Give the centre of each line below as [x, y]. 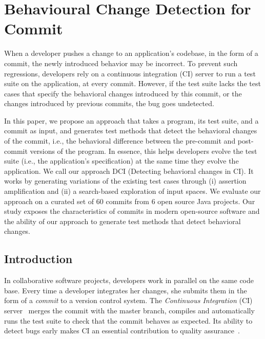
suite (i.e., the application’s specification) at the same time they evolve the [121, 161]
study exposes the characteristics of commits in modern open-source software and [132, 211]
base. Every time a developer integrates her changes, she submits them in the [126, 290]
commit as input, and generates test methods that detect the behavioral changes [131, 131]
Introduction [38, 259]
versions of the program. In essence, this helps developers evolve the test [144, 151]
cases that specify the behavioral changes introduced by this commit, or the [123, 93]
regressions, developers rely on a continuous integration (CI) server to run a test [130, 73]
